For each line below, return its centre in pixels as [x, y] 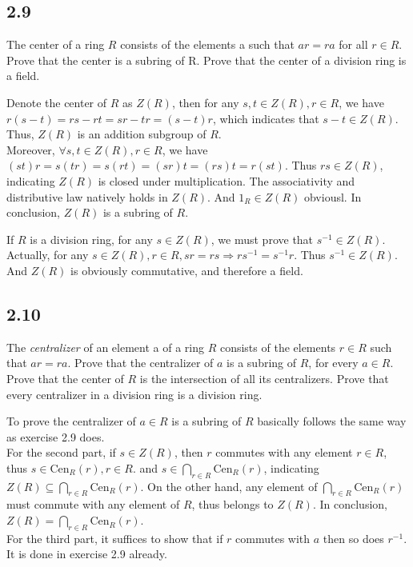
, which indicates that [266, 118]
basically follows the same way [332, 421]
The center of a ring [56, 44]
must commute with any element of [93, 504]
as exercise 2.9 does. [56, 436]
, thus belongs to [233, 504]
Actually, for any [48, 255]
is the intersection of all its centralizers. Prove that [264, 378]
